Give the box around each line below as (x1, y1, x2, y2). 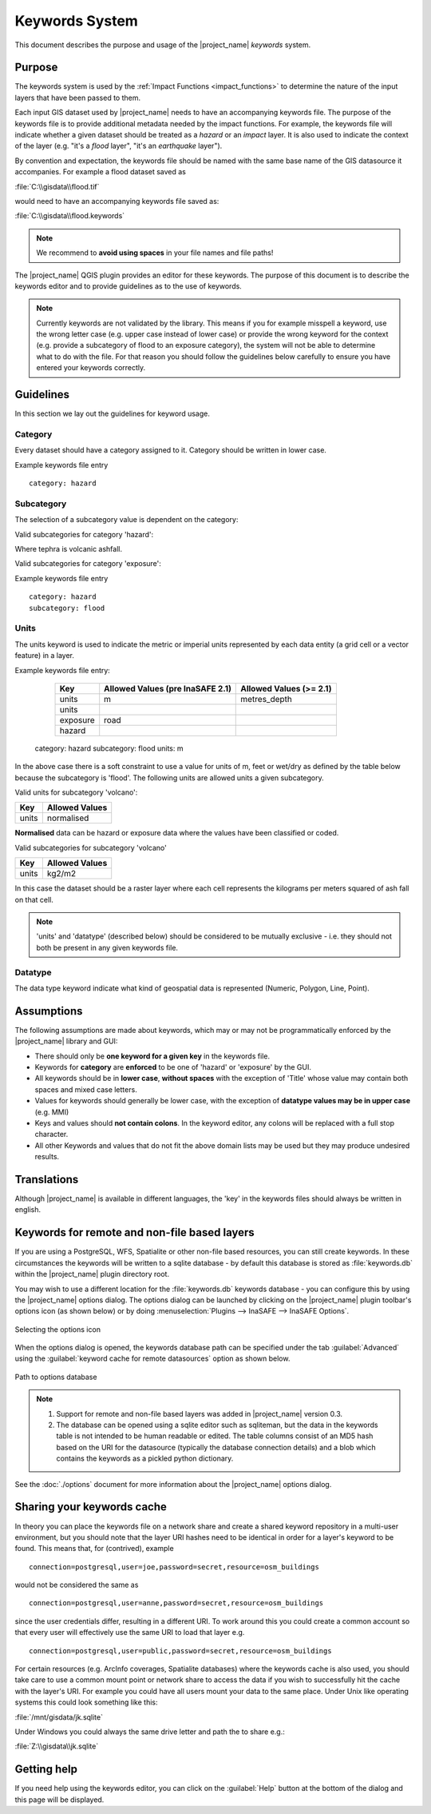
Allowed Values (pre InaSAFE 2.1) (104, 683, 231, 694)
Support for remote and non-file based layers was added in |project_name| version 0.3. (56, 1409, 343, 1418)
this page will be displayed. (14, 1795, 105, 1804)
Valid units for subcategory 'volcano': (14, 787, 138, 797)
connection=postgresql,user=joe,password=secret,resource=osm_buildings (29, 1562, 319, 1571)
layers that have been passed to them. (14, 93, 141, 102)
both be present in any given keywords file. (36, 943, 179, 952)
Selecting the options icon (14, 1324, 101, 1334)
